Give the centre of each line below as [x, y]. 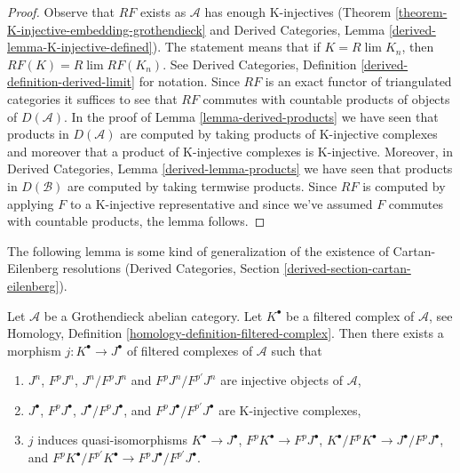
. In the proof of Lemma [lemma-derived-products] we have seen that [251, 116]
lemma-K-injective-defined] [80, 47]
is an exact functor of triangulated [358, 81]
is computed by [404, 185]
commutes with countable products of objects [326, 98]
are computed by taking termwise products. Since [202, 185]
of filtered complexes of [190, 350]
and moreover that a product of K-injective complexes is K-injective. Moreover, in [230, 151]
